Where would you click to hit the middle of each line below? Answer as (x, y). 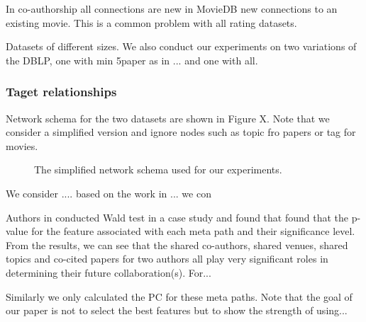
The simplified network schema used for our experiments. (158, 169)
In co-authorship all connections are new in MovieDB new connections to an (172, 8)
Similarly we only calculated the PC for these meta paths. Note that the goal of (179, 296)
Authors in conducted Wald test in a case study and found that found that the (177, 217)
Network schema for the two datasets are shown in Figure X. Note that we (168, 118)
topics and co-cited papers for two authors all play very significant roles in (167, 259)
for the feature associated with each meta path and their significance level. (193, 231)
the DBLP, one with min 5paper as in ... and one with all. (132, 60)
